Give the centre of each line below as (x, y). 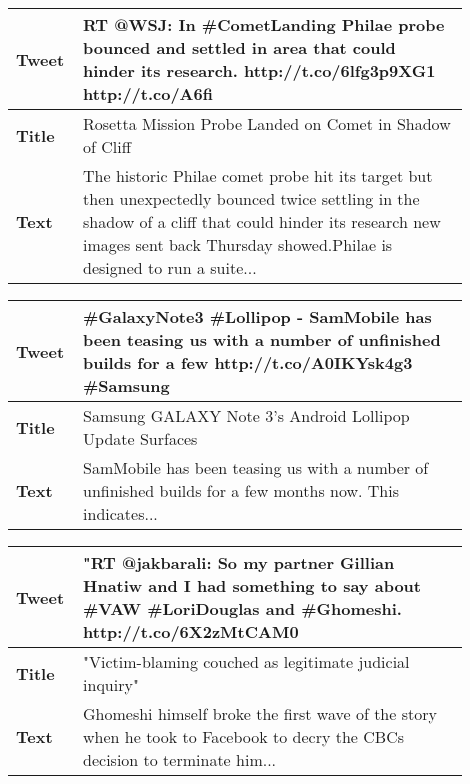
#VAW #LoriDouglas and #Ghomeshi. (242, 608)
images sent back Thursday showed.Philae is (238, 244)
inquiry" (111, 684)
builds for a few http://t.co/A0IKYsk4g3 (248, 362)
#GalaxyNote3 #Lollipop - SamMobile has (257, 316)
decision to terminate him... (180, 759)
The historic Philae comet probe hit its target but (258, 175)
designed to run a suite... (170, 267)
